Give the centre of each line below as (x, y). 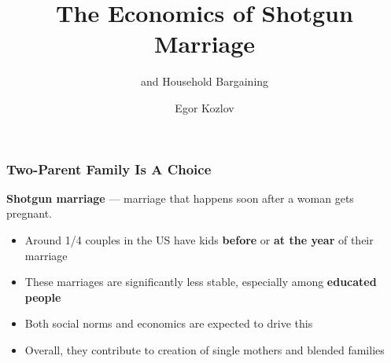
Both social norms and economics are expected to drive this (169, 323)
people (43, 297)
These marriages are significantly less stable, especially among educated (201, 282)
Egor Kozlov (205, 107)
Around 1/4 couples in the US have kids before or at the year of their (199, 239)
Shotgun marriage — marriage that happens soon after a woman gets (180, 198)
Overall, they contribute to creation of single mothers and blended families (205, 349)
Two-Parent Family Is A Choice (109, 169)
